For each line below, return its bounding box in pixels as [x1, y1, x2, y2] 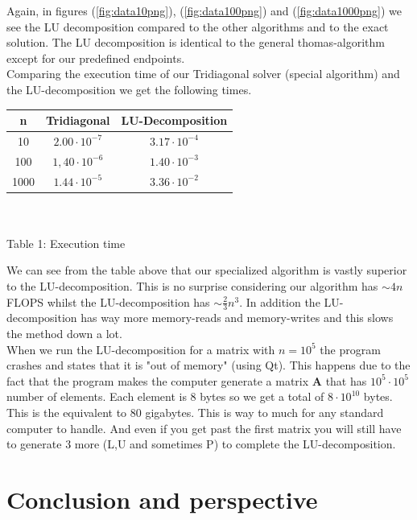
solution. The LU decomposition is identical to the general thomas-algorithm [6, 34, 385, 51]
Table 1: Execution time [6, 234, 126, 251]
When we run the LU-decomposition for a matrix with [6, 340, 275, 357]
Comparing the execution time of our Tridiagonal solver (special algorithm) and [6, 65, 400, 82]
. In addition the [239, 293, 320, 310]
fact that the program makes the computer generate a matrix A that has [6, 372, 367, 389]
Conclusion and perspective [6, 483, 318, 516]
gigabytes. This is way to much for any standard [145, 404, 384, 421]
